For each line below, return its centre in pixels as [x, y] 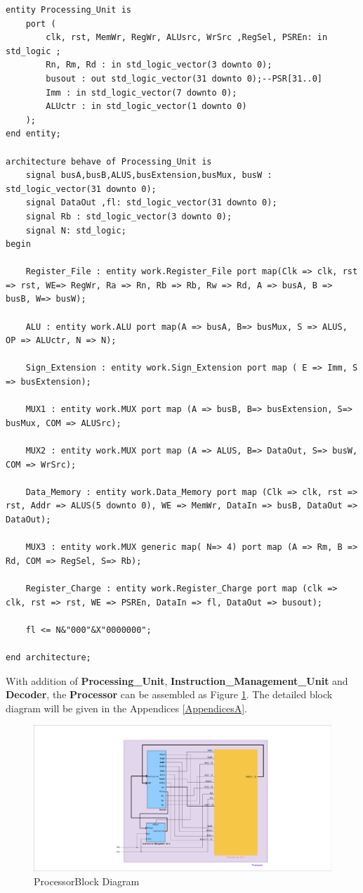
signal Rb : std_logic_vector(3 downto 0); [129, 216]
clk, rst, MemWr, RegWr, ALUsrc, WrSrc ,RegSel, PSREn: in [187, 38]
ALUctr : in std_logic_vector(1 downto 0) [146, 107]
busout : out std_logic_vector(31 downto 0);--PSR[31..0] [184, 78]
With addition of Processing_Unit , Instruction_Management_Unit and [177, 680]
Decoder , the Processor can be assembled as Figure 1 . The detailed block [169, 694]
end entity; [33, 134]
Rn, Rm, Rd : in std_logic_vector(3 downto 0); [159, 65]
